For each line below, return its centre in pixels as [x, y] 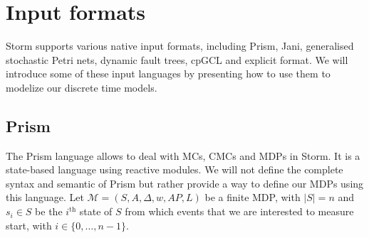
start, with [29, 225]
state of [96, 211]
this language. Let [45, 197]
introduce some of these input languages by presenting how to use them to [168, 74]
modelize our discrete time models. [82, 87]
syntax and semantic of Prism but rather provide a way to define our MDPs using [185, 183]
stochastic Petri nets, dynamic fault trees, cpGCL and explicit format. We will [177, 59]
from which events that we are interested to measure [239, 211]
